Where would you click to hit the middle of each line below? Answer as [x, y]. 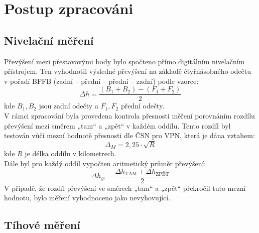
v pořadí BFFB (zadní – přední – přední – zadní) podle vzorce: [101, 81]
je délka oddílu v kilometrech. [71, 153]
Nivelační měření [49, 40]
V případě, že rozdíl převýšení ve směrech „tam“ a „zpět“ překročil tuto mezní [125, 188]
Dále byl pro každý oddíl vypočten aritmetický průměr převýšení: [105, 163]
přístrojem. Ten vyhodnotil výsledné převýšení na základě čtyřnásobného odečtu [128, 71]
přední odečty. [143, 106]
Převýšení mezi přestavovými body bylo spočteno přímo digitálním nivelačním [124, 61]
